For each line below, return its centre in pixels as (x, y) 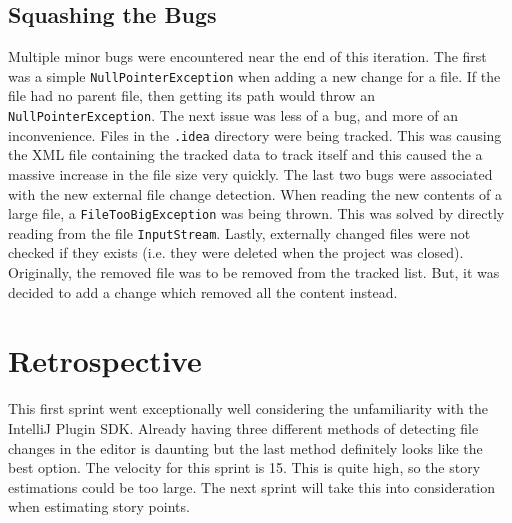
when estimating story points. (99, 506)
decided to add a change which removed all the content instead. (203, 291)
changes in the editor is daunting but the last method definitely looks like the (245, 447)
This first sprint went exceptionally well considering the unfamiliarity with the (248, 408)
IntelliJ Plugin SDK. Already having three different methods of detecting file (243, 427)
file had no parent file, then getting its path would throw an (191, 95)
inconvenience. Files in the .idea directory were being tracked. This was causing (255, 134)
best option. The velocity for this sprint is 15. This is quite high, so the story (244, 467)
